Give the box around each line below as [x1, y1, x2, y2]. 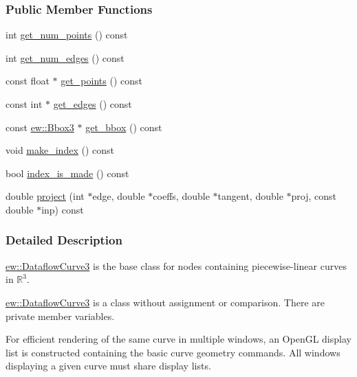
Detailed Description [6, 231, 122, 249]
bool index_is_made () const [6, 165, 129, 180]
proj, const [291, 189, 336, 203]
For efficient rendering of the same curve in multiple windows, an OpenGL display [6, 332, 351, 346]
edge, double [92, 189, 145, 203]
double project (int [6, 189, 85, 203]
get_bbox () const [85, 119, 162, 134]
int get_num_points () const [6, 27, 128, 42]
